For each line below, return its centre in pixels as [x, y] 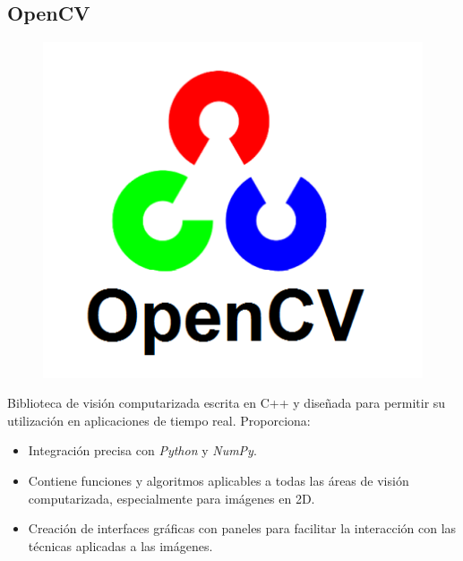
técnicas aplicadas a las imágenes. [120, 545]
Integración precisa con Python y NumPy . [142, 450]
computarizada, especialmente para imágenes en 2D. [171, 498]
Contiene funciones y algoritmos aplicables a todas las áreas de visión [219, 481]
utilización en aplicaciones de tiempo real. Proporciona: [159, 420]
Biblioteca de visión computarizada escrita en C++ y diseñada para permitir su [227, 403]
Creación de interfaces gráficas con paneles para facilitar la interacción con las [242, 528]
